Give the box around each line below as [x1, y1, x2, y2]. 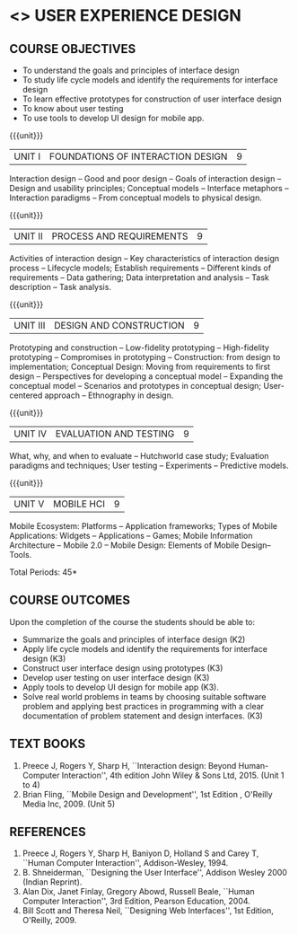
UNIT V [13, 498, 45, 510]
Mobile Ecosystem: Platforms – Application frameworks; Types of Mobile [9, 521, 278, 531]
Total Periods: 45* [9, 567, 78, 577]
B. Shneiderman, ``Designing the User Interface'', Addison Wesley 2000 [22, 868, 287, 878]
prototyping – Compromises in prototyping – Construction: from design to [9, 352, 281, 362]
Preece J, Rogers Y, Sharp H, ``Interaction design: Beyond [22, 760, 237, 771]
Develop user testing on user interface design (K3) [22, 672, 210, 683]
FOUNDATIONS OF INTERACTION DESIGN [48, 150, 228, 163]
